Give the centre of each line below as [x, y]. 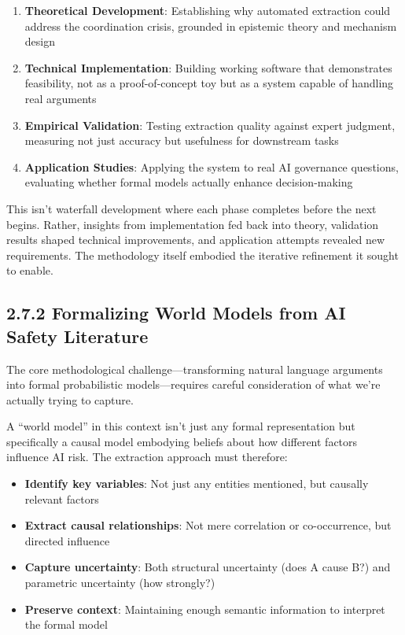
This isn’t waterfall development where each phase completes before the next [191, 208]
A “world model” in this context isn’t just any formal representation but [181, 426]
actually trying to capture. [70, 399]
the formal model [66, 624]
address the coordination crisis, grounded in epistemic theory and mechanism [211, 26]
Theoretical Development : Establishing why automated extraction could [208, 10]
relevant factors [62, 498]
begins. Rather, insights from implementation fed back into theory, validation [193, 224]
